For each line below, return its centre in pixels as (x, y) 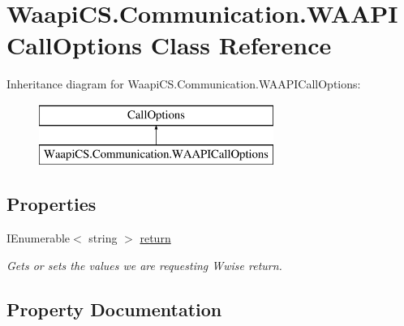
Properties (52, 204)
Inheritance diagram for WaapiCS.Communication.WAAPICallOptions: (184, 84)
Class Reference (241, 45)
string (103, 238)
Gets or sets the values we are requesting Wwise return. (144, 265)
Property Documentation (114, 309)
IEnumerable (39, 238)
